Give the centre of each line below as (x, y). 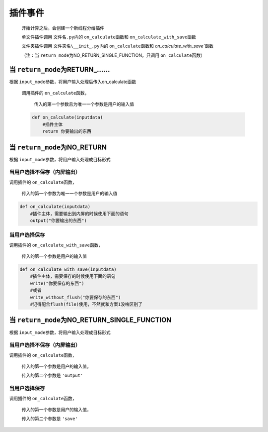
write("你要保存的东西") (57, 283)
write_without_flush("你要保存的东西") (75, 297)
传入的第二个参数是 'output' (52, 375)
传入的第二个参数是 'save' (50, 419)
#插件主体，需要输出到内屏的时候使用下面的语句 (79, 214)
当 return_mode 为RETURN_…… (60, 69)
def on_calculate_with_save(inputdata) (68, 270)
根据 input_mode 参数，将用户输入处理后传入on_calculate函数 (73, 82)
